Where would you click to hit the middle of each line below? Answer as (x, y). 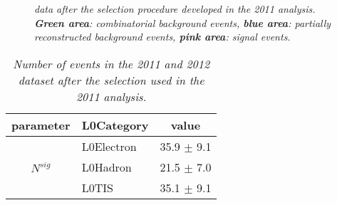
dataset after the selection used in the (111, 80)
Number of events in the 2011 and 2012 (112, 63)
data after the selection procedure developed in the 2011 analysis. (175, 9)
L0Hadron (107, 167)
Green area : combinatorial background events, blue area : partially (183, 22)
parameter (41, 125)
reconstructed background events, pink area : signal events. (162, 37)
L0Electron (109, 146)
